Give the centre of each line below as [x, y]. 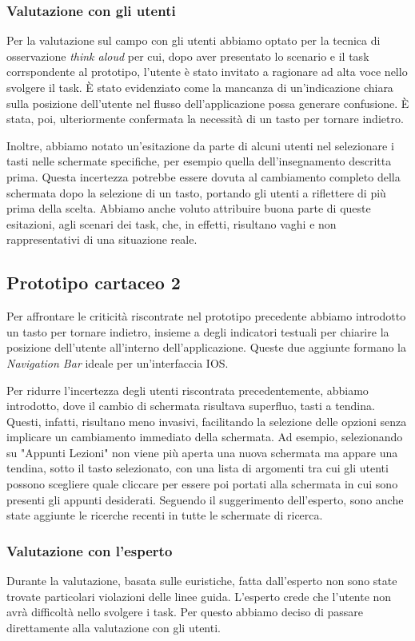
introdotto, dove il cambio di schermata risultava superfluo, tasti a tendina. [191, 406]
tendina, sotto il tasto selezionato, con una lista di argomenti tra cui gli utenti [198, 468]
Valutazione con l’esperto [90, 550]
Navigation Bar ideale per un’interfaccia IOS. [118, 362]
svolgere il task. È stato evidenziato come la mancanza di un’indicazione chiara [200, 87]
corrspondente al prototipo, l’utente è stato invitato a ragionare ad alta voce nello [207, 72]
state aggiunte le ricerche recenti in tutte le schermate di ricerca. [165, 515]
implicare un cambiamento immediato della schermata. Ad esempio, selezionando [205, 437]
